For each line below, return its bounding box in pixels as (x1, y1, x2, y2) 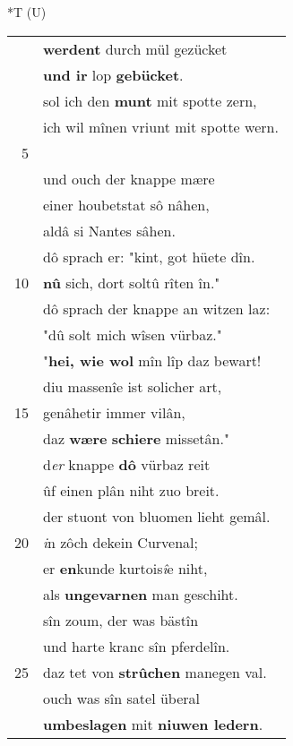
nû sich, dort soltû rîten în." (43, 271, 220, 293)
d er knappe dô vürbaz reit (43, 453, 211, 475)
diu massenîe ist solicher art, (43, 375, 222, 397)
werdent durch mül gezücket (43, 38, 228, 59)
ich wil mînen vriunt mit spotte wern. (43, 116, 279, 137)
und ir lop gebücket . (43, 64, 184, 85)
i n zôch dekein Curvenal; (43, 531, 198, 553)
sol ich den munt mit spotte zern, (43, 90, 257, 111)
